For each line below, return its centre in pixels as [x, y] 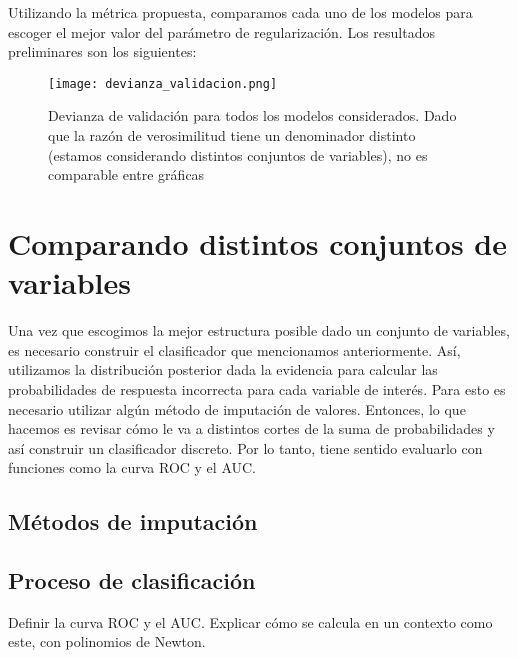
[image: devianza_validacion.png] [163, 83]
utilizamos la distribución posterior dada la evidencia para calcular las [223, 369]
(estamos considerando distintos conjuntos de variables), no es [238, 154]
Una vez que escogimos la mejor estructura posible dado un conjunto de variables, [259, 330]
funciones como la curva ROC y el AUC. [132, 467]
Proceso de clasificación [132, 580]
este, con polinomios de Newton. [107, 641]
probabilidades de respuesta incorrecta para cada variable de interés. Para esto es [257, 388]
